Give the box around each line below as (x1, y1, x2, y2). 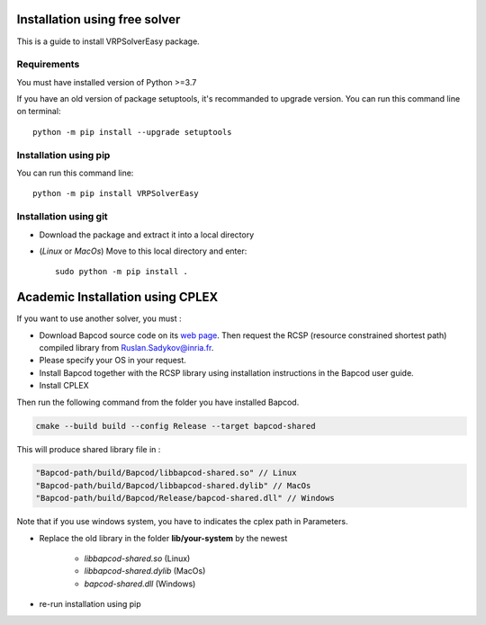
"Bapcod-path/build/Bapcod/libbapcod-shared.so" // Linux (35, 468, 297, 478)
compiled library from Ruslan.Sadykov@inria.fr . (39, 342, 214, 353)
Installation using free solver (16, 12, 181, 27)
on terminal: (16, 106, 61, 117)
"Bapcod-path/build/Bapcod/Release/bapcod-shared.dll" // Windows (35, 493, 335, 504)
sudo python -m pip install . (55, 266, 189, 277)
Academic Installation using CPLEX (16, 290, 219, 305)
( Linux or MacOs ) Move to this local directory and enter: (39, 246, 247, 256)
